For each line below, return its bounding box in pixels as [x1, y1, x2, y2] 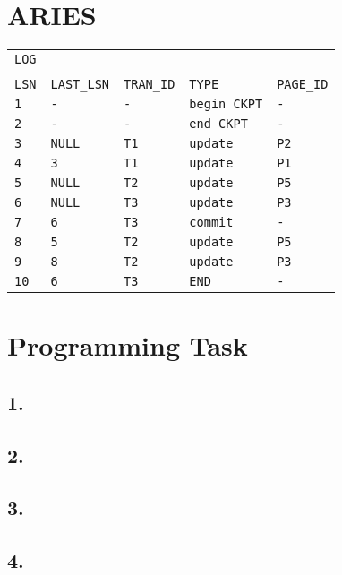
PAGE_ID [277, 77, 329, 92]
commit [189, 215, 234, 230]
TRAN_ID [124, 77, 175, 92]
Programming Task [7, 327, 248, 364]
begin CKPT [189, 97, 263, 112]
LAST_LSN [50, 77, 110, 92]
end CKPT [189, 116, 248, 132]
